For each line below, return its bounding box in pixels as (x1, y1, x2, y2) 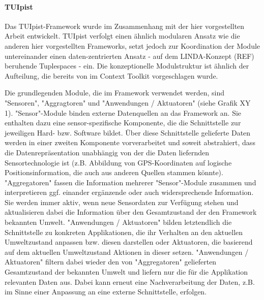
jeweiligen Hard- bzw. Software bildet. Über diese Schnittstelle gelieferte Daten (5, 127, 251, 138)
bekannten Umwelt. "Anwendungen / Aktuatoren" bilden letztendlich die (5, 217, 232, 227)
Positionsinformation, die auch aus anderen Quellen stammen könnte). (5, 167, 223, 178)
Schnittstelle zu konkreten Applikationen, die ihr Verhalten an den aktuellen (5, 226, 243, 237)
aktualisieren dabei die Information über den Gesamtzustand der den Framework (5, 207, 257, 217)
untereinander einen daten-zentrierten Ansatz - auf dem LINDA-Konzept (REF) (5, 50, 254, 61)
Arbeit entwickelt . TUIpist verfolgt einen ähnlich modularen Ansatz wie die (5, 30, 240, 41)
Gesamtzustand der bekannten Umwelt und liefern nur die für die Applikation (5, 266, 248, 277)
